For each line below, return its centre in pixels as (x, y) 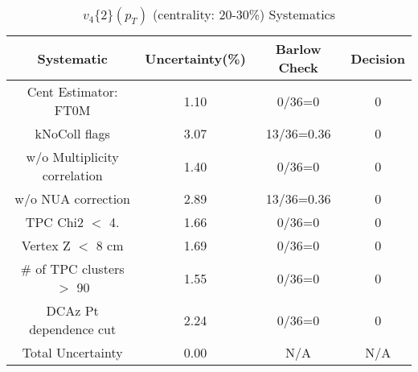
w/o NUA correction (72, 198)
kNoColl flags (72, 133)
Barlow (298, 49)
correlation (72, 175)
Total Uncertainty (72, 352)
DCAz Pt (72, 310)
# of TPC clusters (72, 269)
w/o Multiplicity (72, 157)
